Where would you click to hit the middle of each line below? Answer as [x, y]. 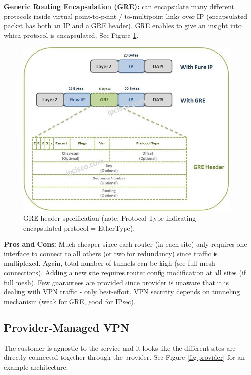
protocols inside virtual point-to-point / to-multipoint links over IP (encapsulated [126, 16]
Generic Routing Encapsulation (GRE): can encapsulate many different [119, 6]
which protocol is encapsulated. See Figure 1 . [71, 35]
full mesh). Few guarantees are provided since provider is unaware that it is [117, 282]
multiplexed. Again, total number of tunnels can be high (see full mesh [109, 263]
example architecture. [36, 366]
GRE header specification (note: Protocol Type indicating [110, 218]
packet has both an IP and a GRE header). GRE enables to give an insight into [123, 26]
